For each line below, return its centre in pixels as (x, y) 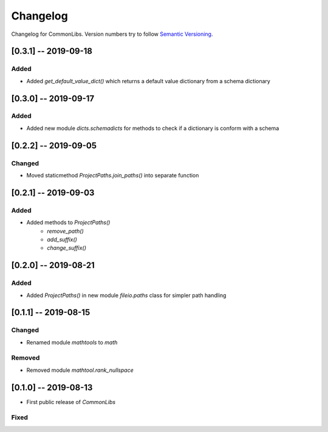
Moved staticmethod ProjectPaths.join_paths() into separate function (113, 176)
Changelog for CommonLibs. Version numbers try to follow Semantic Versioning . (112, 34)
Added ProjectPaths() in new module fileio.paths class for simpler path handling (126, 295)
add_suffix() (62, 239)
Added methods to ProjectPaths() (68, 222)
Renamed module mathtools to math (72, 342)
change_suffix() (67, 248)
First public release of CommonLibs (71, 402)
